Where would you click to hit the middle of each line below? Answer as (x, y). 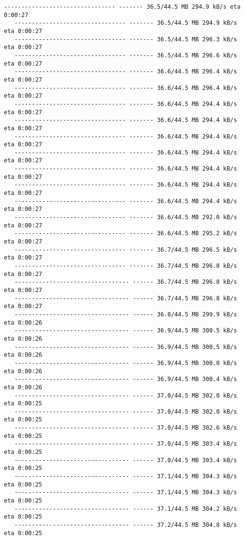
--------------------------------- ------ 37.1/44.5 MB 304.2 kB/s (126, 509)
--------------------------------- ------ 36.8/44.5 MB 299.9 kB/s (126, 314)
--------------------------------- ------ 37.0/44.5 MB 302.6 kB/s (126, 428)
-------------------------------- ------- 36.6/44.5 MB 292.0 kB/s (126, 217)
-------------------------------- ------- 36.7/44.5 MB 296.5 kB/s (126, 250)
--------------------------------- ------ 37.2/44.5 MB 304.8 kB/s (126, 525)
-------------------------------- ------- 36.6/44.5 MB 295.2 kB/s (126, 234)
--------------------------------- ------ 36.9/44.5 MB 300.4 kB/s (126, 379)
